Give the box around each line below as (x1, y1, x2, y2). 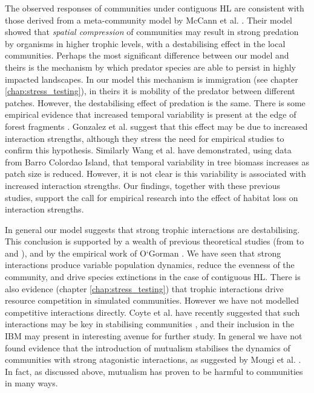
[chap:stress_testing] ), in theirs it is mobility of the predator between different (5, 85, 295, 97)
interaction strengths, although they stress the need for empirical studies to (5, 132, 284, 144)
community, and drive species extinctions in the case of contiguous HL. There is (5, 270, 301, 283)
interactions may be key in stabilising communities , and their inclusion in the (5, 318, 295, 330)
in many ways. (5, 377, 58, 389)
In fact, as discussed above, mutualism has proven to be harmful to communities (5, 365, 303, 377)
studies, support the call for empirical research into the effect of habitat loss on (5, 191, 298, 203)
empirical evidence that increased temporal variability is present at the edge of (5, 108, 296, 121)
